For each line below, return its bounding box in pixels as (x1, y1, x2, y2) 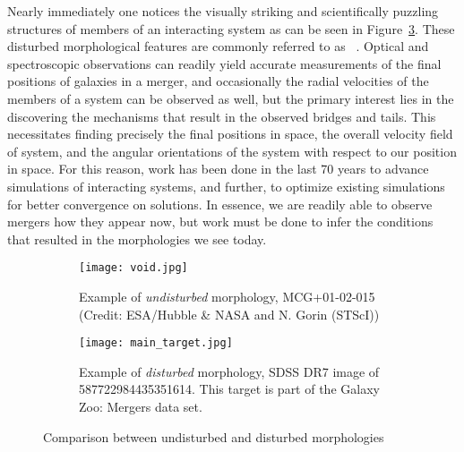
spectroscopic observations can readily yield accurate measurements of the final (7, 54, 442, 72)
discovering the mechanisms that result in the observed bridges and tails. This (7, 107, 436, 125)
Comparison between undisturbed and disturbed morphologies (43, 427, 384, 446)
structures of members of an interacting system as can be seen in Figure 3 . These (7, 19, 455, 38)
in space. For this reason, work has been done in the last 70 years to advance (7, 159, 429, 178)
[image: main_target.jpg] (79, 337, 233, 350)
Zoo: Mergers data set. (79, 397, 202, 415)
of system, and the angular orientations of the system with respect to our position (7, 141, 457, 160)
